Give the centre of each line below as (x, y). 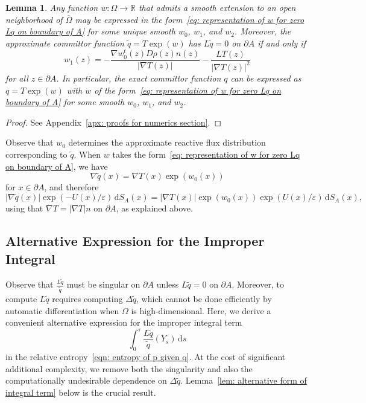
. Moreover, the (263, 31)
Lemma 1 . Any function (52, 7)
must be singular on (103, 284)
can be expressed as (266, 78)
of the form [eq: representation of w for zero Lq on (188, 90)
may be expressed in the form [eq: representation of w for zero (190, 19)
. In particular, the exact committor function (139, 78)
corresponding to (36, 154)
